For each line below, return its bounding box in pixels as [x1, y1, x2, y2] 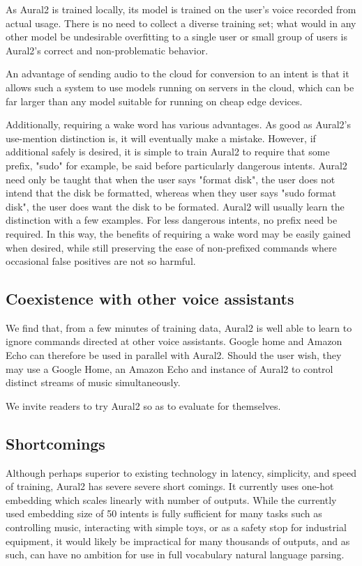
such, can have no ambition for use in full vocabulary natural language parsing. [6, 547, 345, 562]
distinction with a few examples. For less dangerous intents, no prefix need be [6, 213, 338, 227]
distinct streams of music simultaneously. [6, 375, 181, 390]
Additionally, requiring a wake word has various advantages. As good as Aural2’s [6, 117, 351, 132]
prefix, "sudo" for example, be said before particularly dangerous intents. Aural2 [6, 158, 347, 172]
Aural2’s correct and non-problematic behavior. [6, 43, 209, 57]
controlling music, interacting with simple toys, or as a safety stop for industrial [6, 520, 347, 535]
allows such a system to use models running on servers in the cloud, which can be [6, 79, 354, 94]
